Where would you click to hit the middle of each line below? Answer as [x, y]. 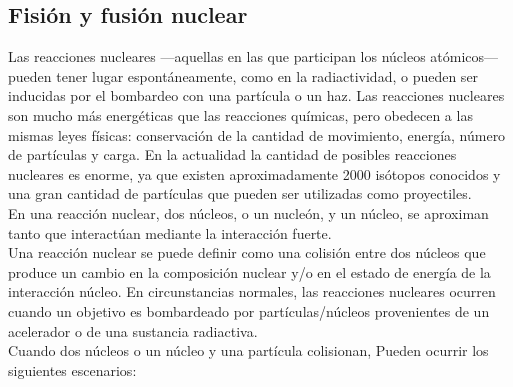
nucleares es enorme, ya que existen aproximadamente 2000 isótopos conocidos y [254, 173]
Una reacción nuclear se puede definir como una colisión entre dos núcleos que [247, 252]
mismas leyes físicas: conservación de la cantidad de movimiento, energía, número [257, 134]
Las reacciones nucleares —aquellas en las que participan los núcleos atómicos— [253, 56]
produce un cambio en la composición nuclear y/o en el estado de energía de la [249, 271]
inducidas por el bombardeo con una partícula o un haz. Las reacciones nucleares [256, 95]
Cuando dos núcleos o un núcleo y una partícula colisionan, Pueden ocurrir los [248, 350]
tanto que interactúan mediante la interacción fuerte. [170, 232]
